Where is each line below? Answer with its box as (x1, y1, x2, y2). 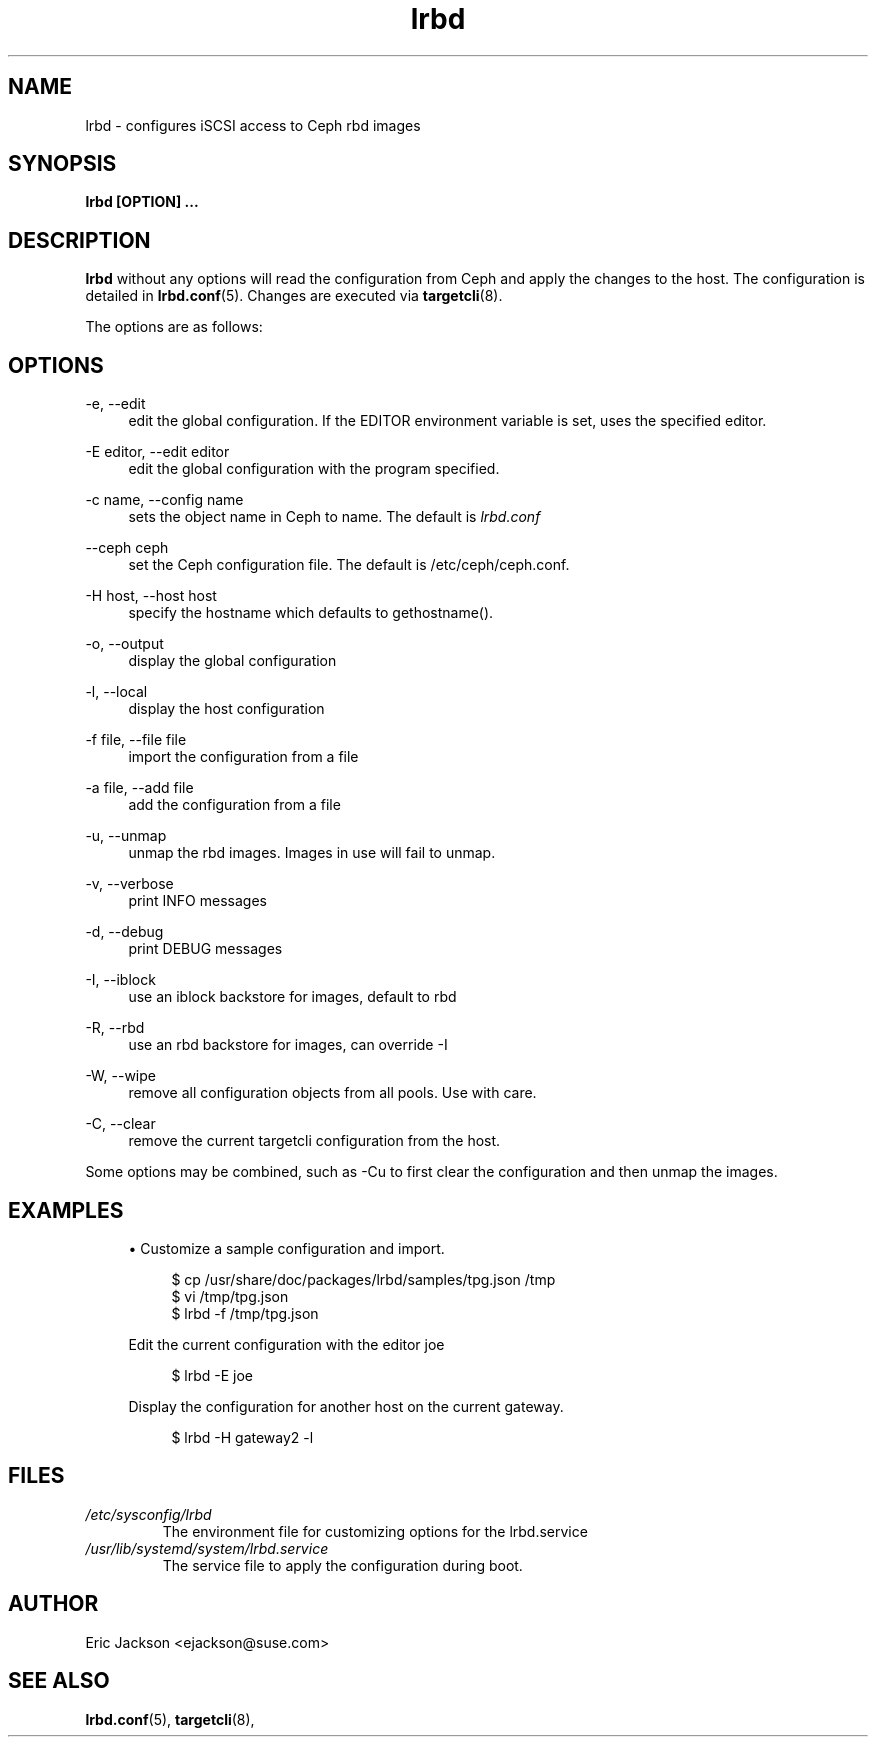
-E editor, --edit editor (85, 443, 230, 461)
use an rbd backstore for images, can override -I (128, 1036, 448, 1054)
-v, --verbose (85, 875, 174, 893)
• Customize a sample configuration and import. (128, 1239, 445, 1257)
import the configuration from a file (128, 748, 359, 766)
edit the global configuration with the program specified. (128, 460, 500, 478)
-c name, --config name (85, 491, 244, 509)
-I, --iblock (85, 971, 156, 989)
